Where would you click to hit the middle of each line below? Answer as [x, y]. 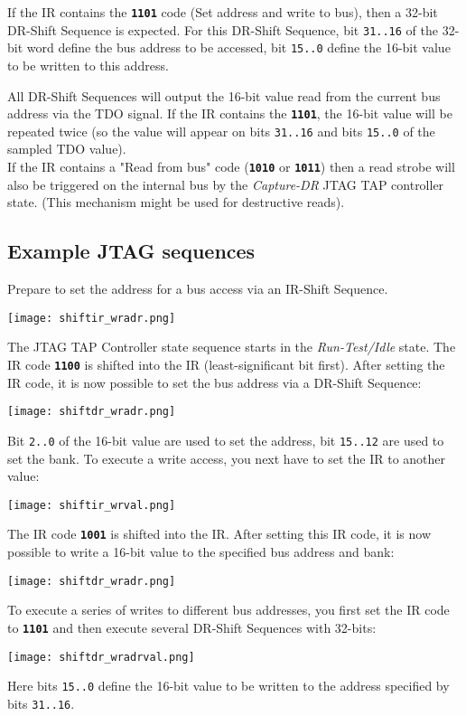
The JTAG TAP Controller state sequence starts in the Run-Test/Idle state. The [232, 347]
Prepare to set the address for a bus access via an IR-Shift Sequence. [198, 289]
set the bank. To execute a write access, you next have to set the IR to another [227, 458]
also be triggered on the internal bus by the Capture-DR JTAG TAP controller [226, 184]
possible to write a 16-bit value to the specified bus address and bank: [201, 552]
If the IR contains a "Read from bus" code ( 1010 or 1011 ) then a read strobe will [231, 167]
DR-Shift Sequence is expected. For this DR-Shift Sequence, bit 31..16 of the [223, 29]
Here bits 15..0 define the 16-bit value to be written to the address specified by [228, 686]
